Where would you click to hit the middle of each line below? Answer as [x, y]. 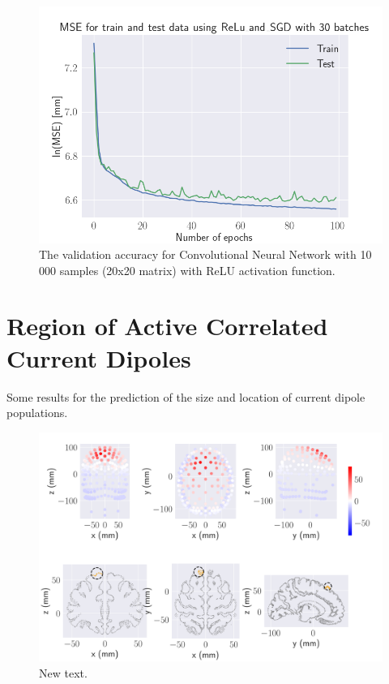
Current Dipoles [99, 357]
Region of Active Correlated [167, 326]
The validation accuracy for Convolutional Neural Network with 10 [205, 254]
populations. [37, 413]
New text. [63, 672]
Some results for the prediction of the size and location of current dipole [186, 396]
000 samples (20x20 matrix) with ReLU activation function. [187, 270]
